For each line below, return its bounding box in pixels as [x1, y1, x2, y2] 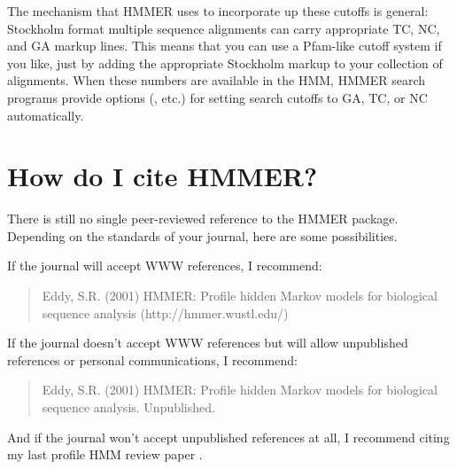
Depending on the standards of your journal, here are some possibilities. [7, 226, 398, 245]
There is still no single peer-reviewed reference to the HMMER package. [7, 209, 399, 228]
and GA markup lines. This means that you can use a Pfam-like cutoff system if [7, 36, 442, 55]
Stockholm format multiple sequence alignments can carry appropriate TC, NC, [7, 19, 440, 37]
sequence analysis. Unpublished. [42, 398, 215, 417]
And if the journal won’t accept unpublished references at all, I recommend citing [7, 427, 450, 446]
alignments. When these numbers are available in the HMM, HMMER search [7, 71, 426, 90]
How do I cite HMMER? [7, 158, 318, 194]
